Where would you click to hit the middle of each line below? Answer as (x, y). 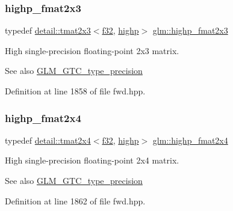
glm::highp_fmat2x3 (190, 30)
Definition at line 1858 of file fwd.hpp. (75, 91)
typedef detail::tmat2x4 (48, 140)
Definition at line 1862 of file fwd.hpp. (75, 200)
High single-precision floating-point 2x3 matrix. (92, 50)
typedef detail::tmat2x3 (48, 30)
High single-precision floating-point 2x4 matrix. (92, 160)
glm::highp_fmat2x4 (190, 140)
